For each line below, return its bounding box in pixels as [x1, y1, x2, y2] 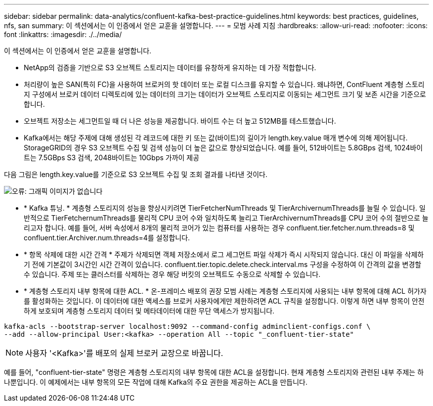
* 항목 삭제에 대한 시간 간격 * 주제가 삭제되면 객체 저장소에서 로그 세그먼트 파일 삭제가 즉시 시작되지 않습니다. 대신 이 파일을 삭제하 [24, 250, 424, 259]
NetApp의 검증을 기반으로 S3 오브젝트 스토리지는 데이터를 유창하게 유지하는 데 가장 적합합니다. [24, 63, 316, 72]
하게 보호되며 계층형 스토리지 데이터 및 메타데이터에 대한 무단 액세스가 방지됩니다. [24, 307, 275, 315]
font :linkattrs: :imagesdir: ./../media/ [4, 30, 122, 39]
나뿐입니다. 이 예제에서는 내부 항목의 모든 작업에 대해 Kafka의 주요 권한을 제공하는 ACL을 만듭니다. [4, 378, 308, 386]
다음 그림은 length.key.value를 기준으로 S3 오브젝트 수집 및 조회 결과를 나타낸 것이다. [4, 170, 267, 179]
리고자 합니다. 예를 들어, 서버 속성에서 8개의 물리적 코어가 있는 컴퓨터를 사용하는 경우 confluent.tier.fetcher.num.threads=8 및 [24, 224, 415, 232]
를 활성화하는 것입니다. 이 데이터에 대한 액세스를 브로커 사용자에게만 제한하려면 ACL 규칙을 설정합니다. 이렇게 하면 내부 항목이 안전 [24, 297, 425, 305]
